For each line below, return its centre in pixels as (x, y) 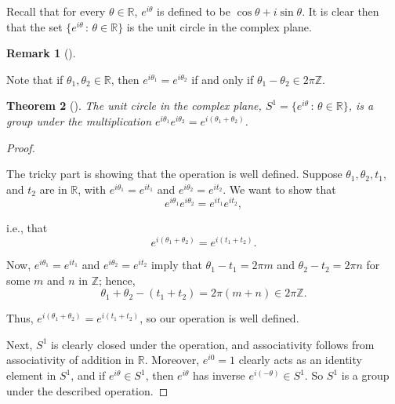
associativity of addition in (71, 360)
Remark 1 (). (41, 53)
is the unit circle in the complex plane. (219, 26)
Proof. (21, 147)
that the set (34, 26)
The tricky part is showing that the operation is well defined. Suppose (174, 174)
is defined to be (194, 11)
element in (31, 375)
